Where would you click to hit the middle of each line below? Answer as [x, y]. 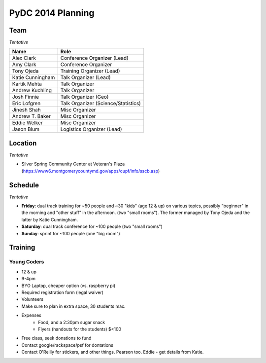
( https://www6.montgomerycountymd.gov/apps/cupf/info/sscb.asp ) [91, 171]
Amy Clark [24, 65]
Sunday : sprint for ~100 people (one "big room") [71, 233]
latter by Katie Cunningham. [50, 219]
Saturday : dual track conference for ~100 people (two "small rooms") [92, 226]
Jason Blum [26, 129]
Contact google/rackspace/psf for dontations [67, 345]
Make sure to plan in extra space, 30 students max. [73, 306]
